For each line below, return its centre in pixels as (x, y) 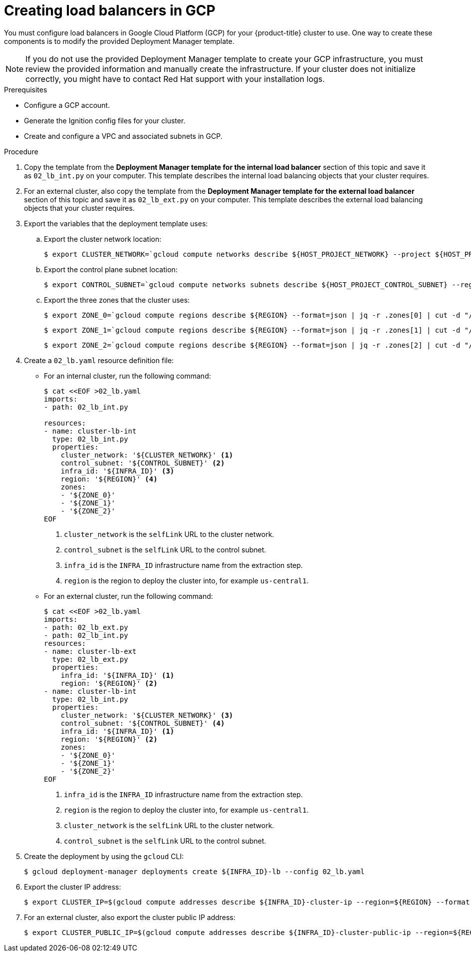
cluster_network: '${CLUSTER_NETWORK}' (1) (147, 455)
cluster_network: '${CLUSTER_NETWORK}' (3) (147, 715)
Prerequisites (26, 89)
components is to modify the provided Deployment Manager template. (119, 41)
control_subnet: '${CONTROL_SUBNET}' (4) (143, 723)
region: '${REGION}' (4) (109, 479)
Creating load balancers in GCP (110, 10)
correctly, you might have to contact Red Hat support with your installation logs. (175, 79)
